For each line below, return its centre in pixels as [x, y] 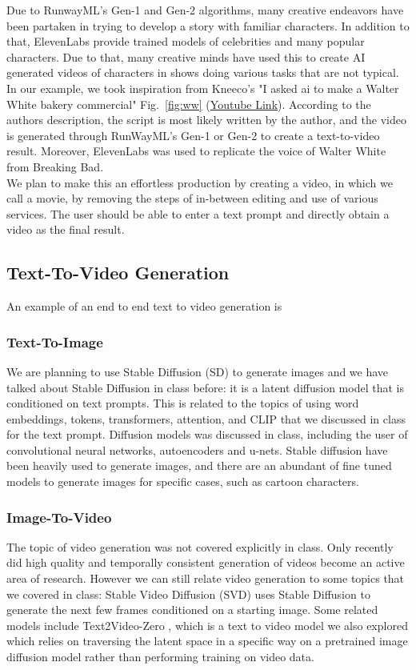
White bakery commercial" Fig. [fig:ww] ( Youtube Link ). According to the [189, 104]
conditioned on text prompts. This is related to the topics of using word [183, 403]
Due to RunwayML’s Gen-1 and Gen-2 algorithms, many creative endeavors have [205, 10]
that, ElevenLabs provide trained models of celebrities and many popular [186, 41]
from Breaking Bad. [55, 166]
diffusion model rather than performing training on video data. [160, 657]
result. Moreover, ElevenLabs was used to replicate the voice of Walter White [196, 151]
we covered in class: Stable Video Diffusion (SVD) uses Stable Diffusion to [188, 594]
